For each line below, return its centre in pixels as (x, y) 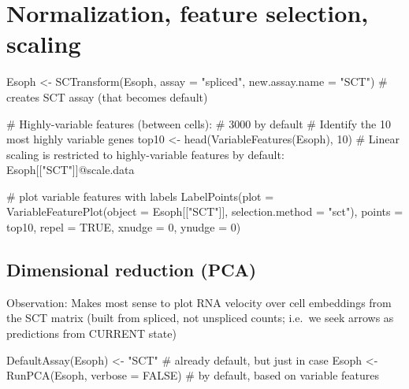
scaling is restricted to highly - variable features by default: (145, 154)
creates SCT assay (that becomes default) (107, 96)
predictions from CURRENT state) (91, 333)
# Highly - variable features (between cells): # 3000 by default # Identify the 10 (199, 123)
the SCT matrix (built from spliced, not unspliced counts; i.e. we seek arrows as (200, 318)
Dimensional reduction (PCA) (132, 270)
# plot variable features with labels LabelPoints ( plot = (140, 196)
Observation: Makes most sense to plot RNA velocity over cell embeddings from (199, 302)
